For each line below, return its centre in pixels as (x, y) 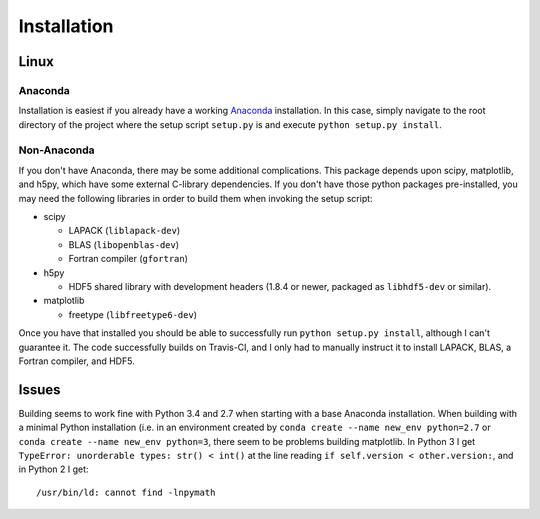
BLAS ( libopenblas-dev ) (124, 244)
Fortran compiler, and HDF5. (76, 361)
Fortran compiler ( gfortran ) (128, 259)
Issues (39, 389)
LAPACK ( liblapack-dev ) (124, 231)
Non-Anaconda (56, 150)
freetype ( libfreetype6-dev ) (133, 314)
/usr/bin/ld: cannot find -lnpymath (126, 492)
